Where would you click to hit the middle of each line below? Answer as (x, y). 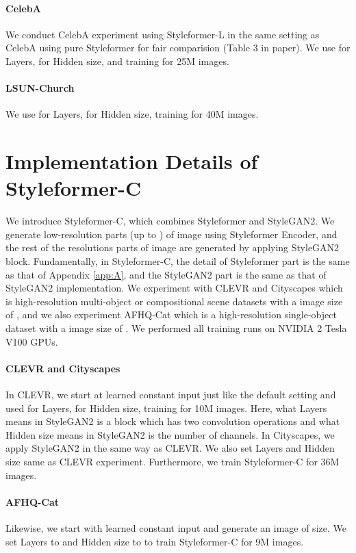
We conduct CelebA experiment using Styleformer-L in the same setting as (163, 34)
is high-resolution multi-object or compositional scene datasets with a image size (174, 301)
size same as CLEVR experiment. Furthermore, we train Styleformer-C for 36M (173, 461)
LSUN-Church (40, 88)
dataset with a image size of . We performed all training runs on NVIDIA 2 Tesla (176, 328)
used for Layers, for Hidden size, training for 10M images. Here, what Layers (166, 408)
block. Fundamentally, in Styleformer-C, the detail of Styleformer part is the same (178, 261)
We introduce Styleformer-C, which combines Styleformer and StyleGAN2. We (170, 221)
